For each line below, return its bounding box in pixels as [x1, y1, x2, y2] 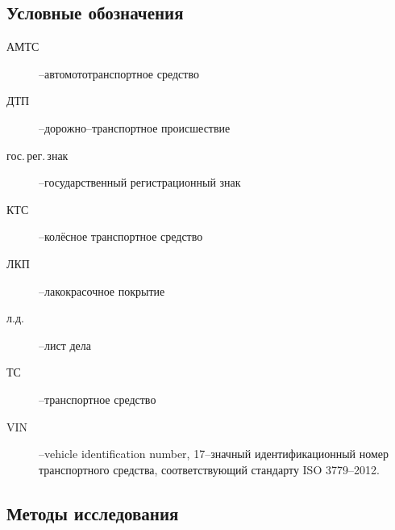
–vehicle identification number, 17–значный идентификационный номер [39, 445, 389, 462]
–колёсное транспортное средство [39, 228, 203, 245]
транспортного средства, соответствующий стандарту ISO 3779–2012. [39, 461, 380, 477]
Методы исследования [6, 500, 179, 525]
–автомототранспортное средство [39, 65, 199, 82]
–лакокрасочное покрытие [39, 282, 165, 299]
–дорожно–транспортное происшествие [39, 119, 231, 136]
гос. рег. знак [6, 146, 69, 163]
